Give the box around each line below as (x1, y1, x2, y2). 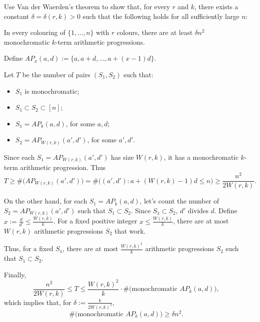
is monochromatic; (24, 85, 79, 96)
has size (111, 152, 134, 162)
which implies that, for (4, 297, 71, 307)
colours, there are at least (117, 27, 193, 37)
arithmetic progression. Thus (20, 162, 106, 172)
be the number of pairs (22, 69, 90, 79)
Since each (4, 152, 35, 162)
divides (188, 205, 209, 215)
